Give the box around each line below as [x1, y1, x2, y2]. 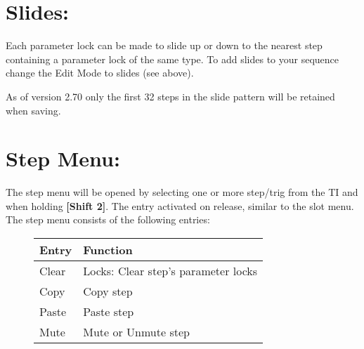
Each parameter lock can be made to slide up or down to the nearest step [6, 38, 323, 53]
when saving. [6, 103, 61, 117]
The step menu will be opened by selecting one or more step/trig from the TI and [6, 185, 358, 199]
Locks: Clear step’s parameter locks [83, 263, 258, 279]
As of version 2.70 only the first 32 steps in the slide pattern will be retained [6, 88, 335, 103]
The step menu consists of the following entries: [6, 212, 210, 227]
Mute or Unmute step [83, 324, 190, 340]
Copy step [83, 283, 133, 299]
